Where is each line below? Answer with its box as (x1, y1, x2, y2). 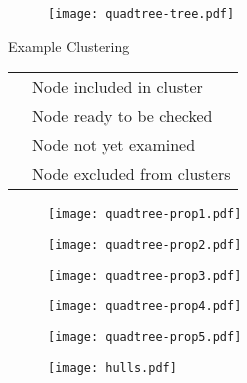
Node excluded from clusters (32, 162, 231, 186)
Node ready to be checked (32, 104, 213, 128)
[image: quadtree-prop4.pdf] (48, 299, 242, 314)
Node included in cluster (32, 75, 203, 99)
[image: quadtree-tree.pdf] (48, 7, 235, 21)
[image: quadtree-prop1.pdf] (48, 207, 242, 222)
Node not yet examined (32, 133, 196, 157)
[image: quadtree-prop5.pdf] (48, 329, 242, 344)
